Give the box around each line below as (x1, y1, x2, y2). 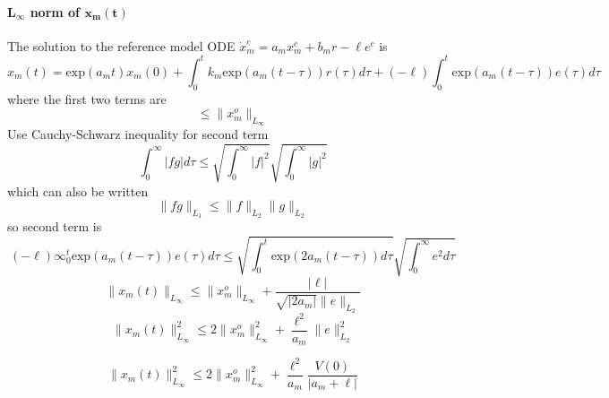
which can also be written (7, 181, 149, 200)
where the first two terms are (7, 89, 167, 108)
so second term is (7, 217, 102, 236)
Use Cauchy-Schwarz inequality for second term (7, 125, 269, 143)
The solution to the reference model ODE (7, 36, 236, 55)
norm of (30, 2, 81, 21)
